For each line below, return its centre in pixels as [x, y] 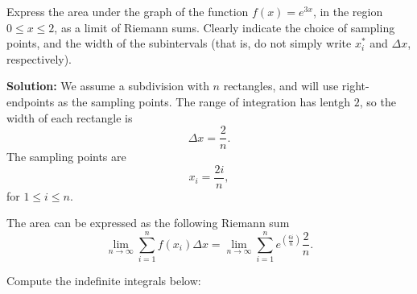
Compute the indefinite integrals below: [104, 281]
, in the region [348, 11]
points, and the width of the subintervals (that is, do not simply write [179, 43]
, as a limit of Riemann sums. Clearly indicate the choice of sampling [225, 27]
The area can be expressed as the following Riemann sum [148, 223]
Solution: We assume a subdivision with [108, 86]
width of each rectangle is [70, 117]
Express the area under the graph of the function [128, 11]
